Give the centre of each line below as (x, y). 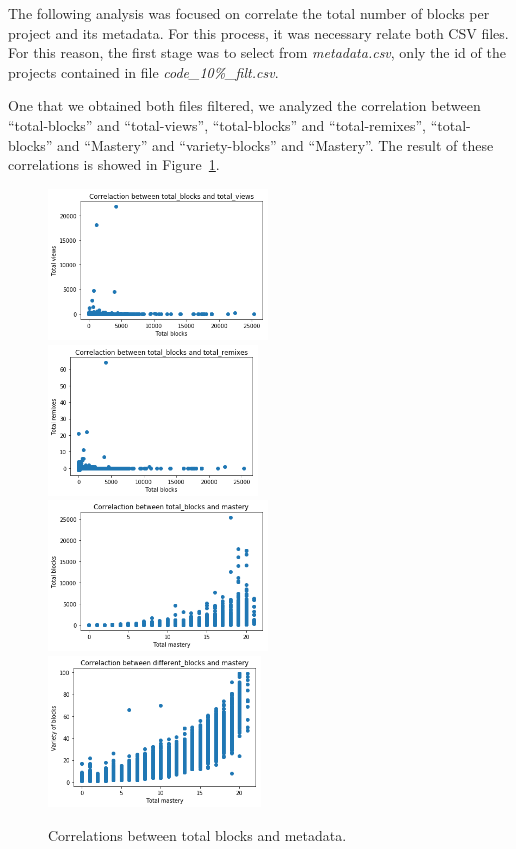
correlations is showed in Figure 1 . (114, 164)
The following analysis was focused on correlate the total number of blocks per (249, 13)
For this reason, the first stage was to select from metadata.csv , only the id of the (257, 52)
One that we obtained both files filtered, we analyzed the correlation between (244, 105)
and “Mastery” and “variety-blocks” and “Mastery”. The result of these (275, 144)
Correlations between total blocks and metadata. (197, 834)
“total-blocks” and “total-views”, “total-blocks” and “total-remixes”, (217, 124)
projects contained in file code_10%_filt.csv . (143, 71)
